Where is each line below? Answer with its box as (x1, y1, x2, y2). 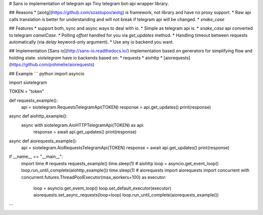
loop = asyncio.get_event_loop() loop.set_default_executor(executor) (33, 185, 171, 191)
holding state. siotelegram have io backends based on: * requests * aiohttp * (9, 55, 163, 60)
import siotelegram (9, 79, 47, 85)
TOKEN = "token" (9, 88, 44, 95)
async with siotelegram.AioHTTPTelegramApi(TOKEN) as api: (21, 122, 145, 128)
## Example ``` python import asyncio (9, 71, 85, 77)
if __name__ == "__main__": (9, 154, 63, 159)
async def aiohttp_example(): (9, 113, 68, 119)
